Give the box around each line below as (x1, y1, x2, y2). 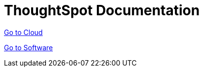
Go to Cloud (4, 28, 43, 36)
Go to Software (4, 43, 53, 52)
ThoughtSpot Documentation (4, 2, 200, 19)
